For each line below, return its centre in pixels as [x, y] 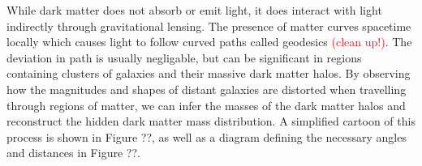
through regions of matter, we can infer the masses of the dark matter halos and [206, 105]
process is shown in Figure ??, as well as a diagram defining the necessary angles [207, 136]
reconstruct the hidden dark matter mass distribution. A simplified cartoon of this [211, 121]
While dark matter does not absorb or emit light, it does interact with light [194, 10]
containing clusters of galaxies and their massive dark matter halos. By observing [209, 73]
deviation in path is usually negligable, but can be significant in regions [184, 57]
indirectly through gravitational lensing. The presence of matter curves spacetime [209, 26]
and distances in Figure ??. [73, 153]
